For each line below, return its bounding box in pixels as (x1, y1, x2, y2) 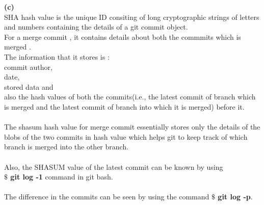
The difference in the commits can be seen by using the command (4, 191, 209, 202)
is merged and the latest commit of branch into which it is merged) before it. (4, 101, 245, 112)
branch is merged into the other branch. (4, 141, 129, 152)
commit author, (4, 61, 52, 72)
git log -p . (218, 191, 253, 202)
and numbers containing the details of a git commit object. (4, 21, 188, 32)
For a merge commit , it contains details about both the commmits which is (4, 31, 241, 42)
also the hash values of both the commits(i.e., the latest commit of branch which (4, 91, 256, 102)
